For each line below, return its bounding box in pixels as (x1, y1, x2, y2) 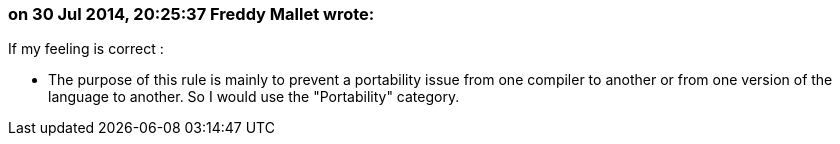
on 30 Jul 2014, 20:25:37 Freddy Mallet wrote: (8, 4, 375, 24)
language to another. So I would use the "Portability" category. (48, 88, 460, 106)
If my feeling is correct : (8, 40, 164, 58)
